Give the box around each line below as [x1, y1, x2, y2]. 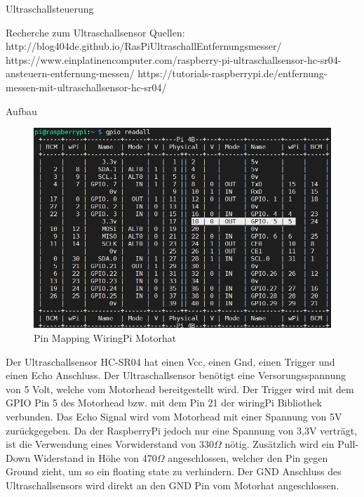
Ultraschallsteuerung [6, 1, 94, 15]
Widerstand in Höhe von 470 [33, 450, 157, 465]
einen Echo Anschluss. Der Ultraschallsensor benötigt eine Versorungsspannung [6, 368, 346, 383]
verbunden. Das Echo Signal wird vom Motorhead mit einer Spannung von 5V [6, 409, 342, 424]
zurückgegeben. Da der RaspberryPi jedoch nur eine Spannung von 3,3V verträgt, [6, 423, 358, 437]
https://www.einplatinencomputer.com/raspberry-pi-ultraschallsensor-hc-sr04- [6, 52, 342, 67]
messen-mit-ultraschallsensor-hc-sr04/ [6, 79, 167, 94]
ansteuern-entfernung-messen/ [6, 66, 135, 81]
